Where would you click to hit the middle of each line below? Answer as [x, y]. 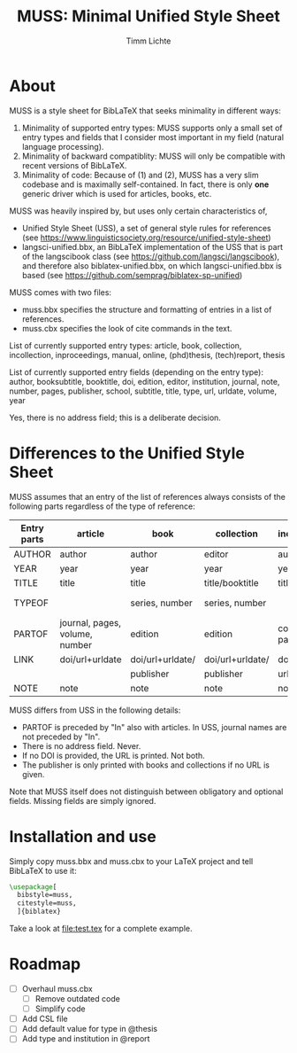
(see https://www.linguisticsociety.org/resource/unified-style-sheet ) [146, 238]
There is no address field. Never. [81, 745]
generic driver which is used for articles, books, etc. [117, 193]
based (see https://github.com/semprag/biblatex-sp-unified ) [132, 275]
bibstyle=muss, [45, 895]
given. [33, 774]
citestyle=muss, [47, 903]
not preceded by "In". [61, 737]
